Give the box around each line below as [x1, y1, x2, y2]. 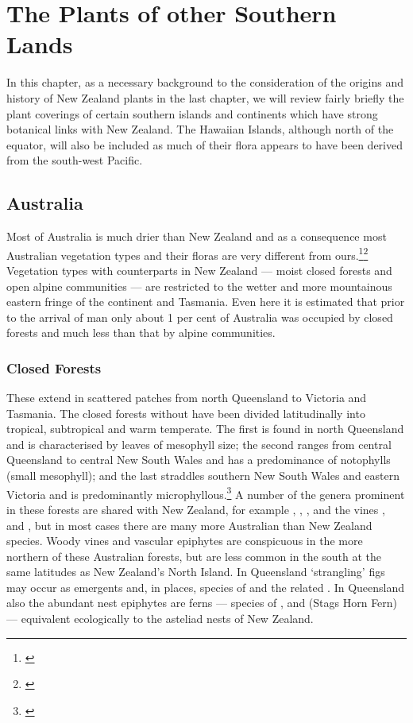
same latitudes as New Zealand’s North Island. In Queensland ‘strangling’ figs [6, 563, 385, 580]
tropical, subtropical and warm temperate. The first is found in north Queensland [6, 420, 404, 437]
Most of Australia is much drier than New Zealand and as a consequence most [6, 228, 387, 245]
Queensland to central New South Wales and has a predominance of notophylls [6, 451, 391, 468]
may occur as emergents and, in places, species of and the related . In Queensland [6, 578, 405, 595]
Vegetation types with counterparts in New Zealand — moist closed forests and [6, 261, 392, 278]
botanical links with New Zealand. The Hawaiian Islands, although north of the [6, 121, 394, 137]
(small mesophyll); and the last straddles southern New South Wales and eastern [6, 467, 400, 484]
